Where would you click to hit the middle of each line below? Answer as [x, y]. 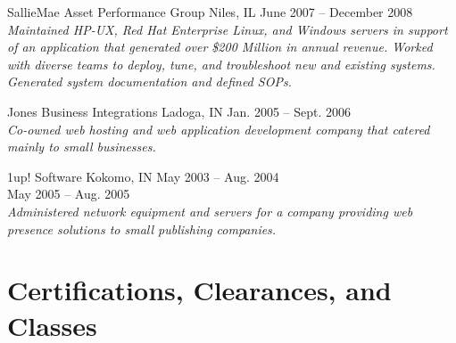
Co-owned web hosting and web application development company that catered [219, 129]
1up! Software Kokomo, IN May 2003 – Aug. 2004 [143, 176]
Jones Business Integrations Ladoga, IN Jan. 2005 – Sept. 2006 [179, 111]
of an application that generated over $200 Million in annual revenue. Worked [220, 47]
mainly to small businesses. [82, 147]
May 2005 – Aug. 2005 [69, 194]
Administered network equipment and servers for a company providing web [210, 211]
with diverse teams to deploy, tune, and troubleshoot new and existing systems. [221, 64]
